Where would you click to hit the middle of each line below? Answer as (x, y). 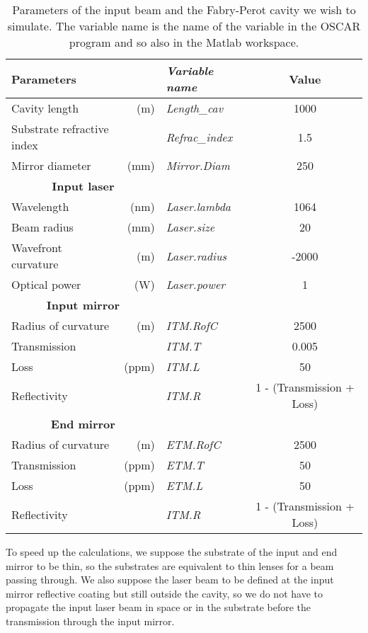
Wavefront (37, 247)
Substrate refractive (60, 129)
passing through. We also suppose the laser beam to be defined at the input (170, 580)
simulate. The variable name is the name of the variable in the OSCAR (184, 26)
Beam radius (42, 227)
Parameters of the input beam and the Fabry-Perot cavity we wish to (184, 10)
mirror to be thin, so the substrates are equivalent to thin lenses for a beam (170, 565)
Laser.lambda (198, 206)
